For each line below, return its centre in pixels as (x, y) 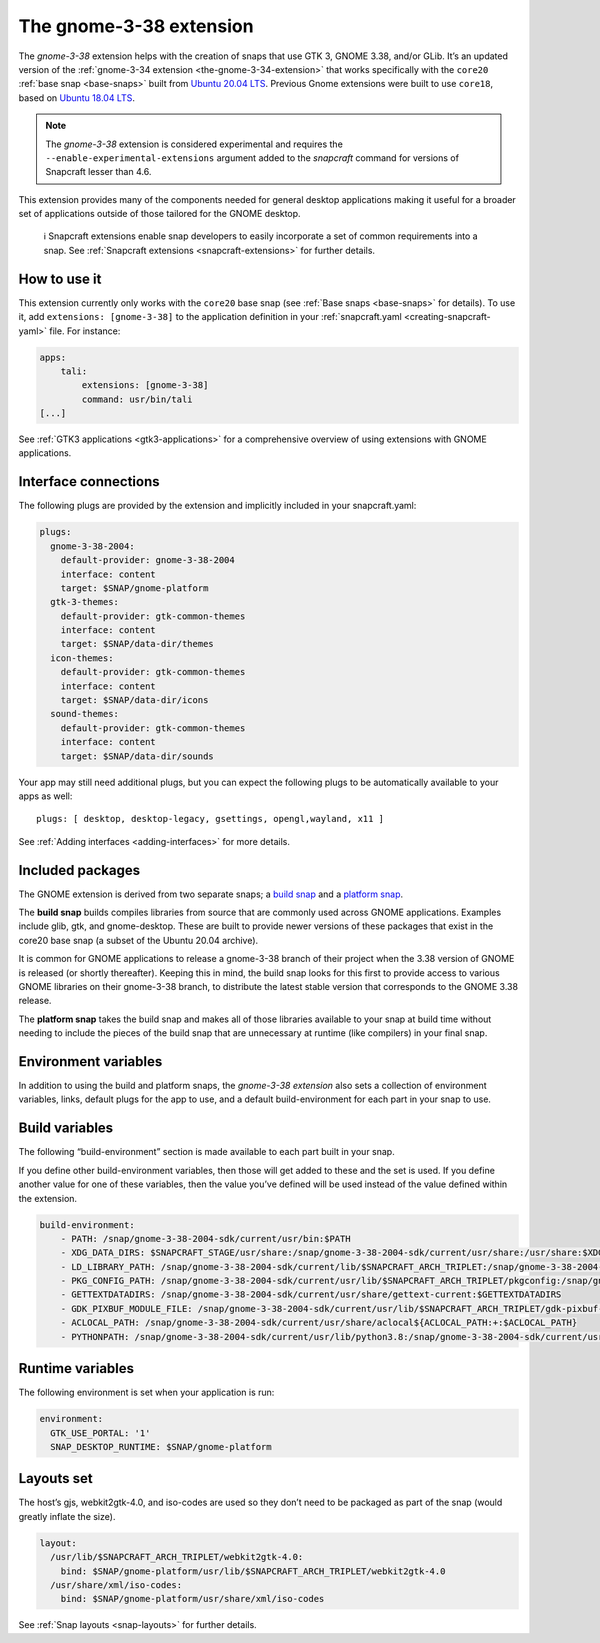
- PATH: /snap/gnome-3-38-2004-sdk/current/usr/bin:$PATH (205, 1238)
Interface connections (89, 481)
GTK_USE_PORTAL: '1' (100, 1433)
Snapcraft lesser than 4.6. (98, 172)
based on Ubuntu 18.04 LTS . (76, 97)
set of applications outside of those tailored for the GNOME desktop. (159, 214)
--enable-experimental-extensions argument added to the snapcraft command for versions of (252, 157)
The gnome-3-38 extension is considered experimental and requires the (194, 144)
